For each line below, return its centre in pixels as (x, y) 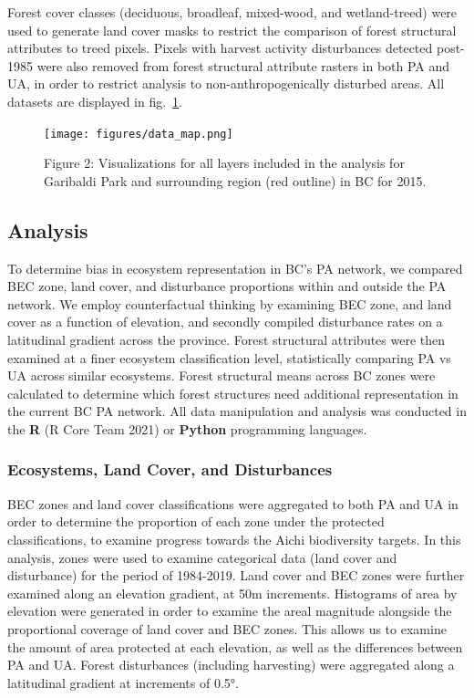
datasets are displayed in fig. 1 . (95, 101)
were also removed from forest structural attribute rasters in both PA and (243, 65)
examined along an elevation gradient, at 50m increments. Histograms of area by (232, 593)
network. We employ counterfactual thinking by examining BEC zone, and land (230, 303)
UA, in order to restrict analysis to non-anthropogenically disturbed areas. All (226, 83)
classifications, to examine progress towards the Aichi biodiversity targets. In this (234, 539)
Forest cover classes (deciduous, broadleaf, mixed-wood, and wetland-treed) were (232, 12)
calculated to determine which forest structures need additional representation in (233, 393)
